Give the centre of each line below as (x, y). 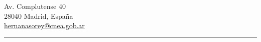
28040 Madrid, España (39, 16)
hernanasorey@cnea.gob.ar (44, 25)
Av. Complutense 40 (35, 6)
